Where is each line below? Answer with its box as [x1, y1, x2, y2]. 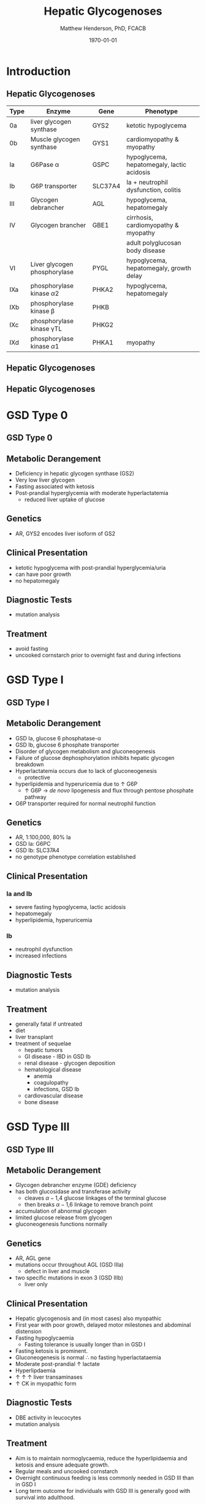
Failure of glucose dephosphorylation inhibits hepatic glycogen [15, 754, 175, 761]
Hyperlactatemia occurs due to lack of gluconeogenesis [15, 767, 158, 774]
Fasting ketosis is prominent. [15, 1348, 88, 1354]
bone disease [24, 1098, 59, 1105]
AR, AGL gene [15, 1254, 51, 1262]
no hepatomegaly [15, 577, 60, 584]
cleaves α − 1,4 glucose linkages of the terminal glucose [24, 1194, 167, 1202]
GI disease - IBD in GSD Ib [24, 1053, 91, 1060]
